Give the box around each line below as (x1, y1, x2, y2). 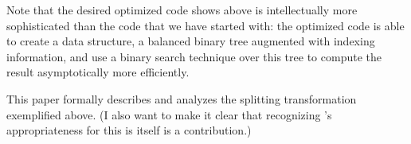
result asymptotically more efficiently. (6, 64, 190, 80)
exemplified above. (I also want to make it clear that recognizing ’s (6, 106, 332, 123)
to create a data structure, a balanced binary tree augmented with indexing (6, 33, 375, 49)
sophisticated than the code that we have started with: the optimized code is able (6, 17, 405, 33)
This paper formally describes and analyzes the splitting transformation (6, 90, 357, 107)
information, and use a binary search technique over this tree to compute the (6, 48, 382, 64)
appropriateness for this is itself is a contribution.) (6, 122, 252, 138)
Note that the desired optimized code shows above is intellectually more (6, 2, 358, 18)
